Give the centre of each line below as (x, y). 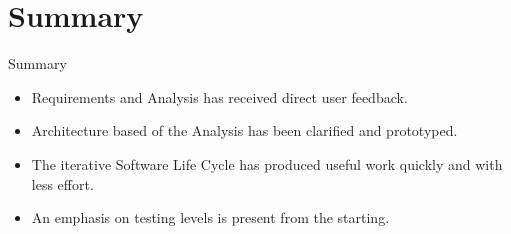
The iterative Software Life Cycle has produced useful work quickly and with (267, 163)
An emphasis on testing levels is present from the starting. (210, 217)
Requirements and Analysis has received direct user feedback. (219, 96)
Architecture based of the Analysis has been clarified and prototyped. (244, 130)
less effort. (62, 183)
